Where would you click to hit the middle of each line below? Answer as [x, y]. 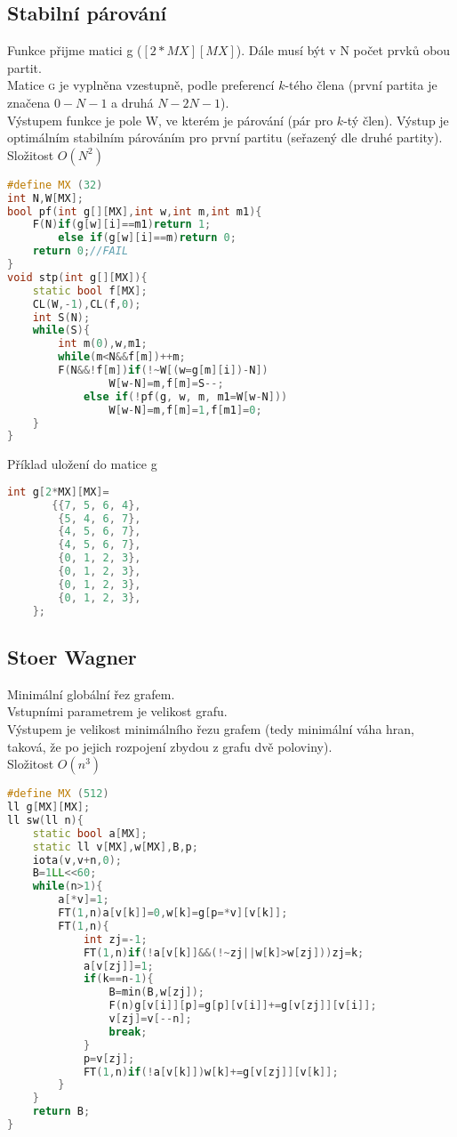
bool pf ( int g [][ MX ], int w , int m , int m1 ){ [135, 211]
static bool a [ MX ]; [90, 833]
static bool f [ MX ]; [90, 290]
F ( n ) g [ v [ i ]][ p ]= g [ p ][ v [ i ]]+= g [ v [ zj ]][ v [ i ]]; [243, 1006]
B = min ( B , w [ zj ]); [157, 992]
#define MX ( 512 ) [58, 794]
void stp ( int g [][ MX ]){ [77, 277]
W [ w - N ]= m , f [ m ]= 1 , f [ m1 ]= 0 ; [185, 410]
